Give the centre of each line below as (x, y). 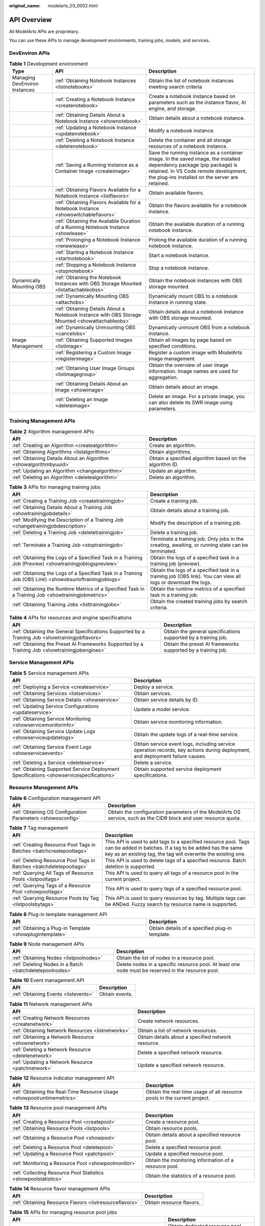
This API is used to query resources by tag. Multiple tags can (175, 898)
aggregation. (163, 377)
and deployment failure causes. (170, 756)
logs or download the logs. (181, 583)
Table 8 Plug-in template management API (58, 914)
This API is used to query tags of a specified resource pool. (173, 889)
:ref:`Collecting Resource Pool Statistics (58, 1173)
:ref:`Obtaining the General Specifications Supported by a (78, 631)
